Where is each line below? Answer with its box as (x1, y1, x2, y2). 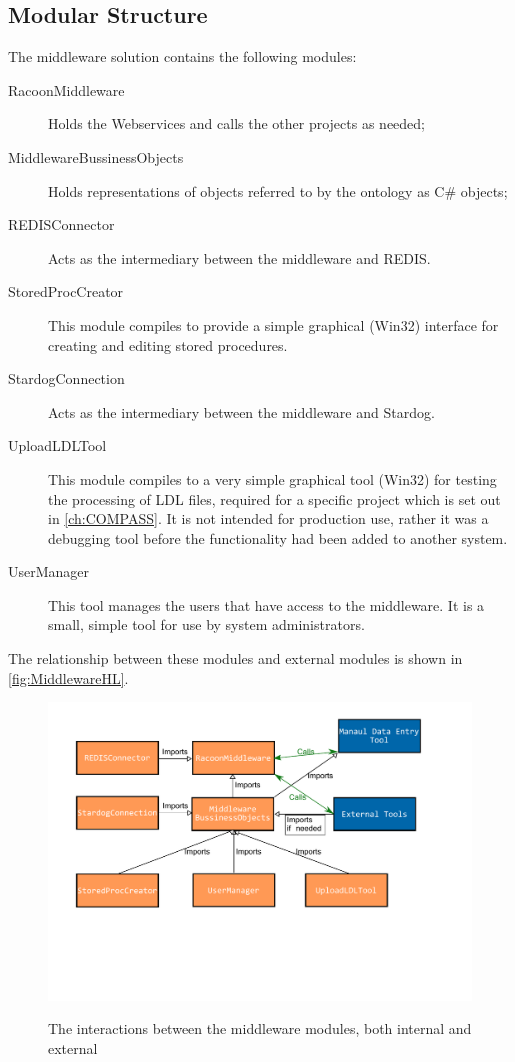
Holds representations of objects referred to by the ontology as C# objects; (48, 180, 508, 201)
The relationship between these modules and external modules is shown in (8, 648, 463, 669)
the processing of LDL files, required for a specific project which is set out (48, 488, 501, 509)
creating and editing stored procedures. (48, 334, 288, 355)
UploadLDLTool (8, 435, 107, 456)
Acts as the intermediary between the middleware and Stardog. (48, 401, 435, 422)
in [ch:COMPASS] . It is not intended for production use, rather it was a (48, 508, 489, 529)
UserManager (8, 561, 90, 582)
